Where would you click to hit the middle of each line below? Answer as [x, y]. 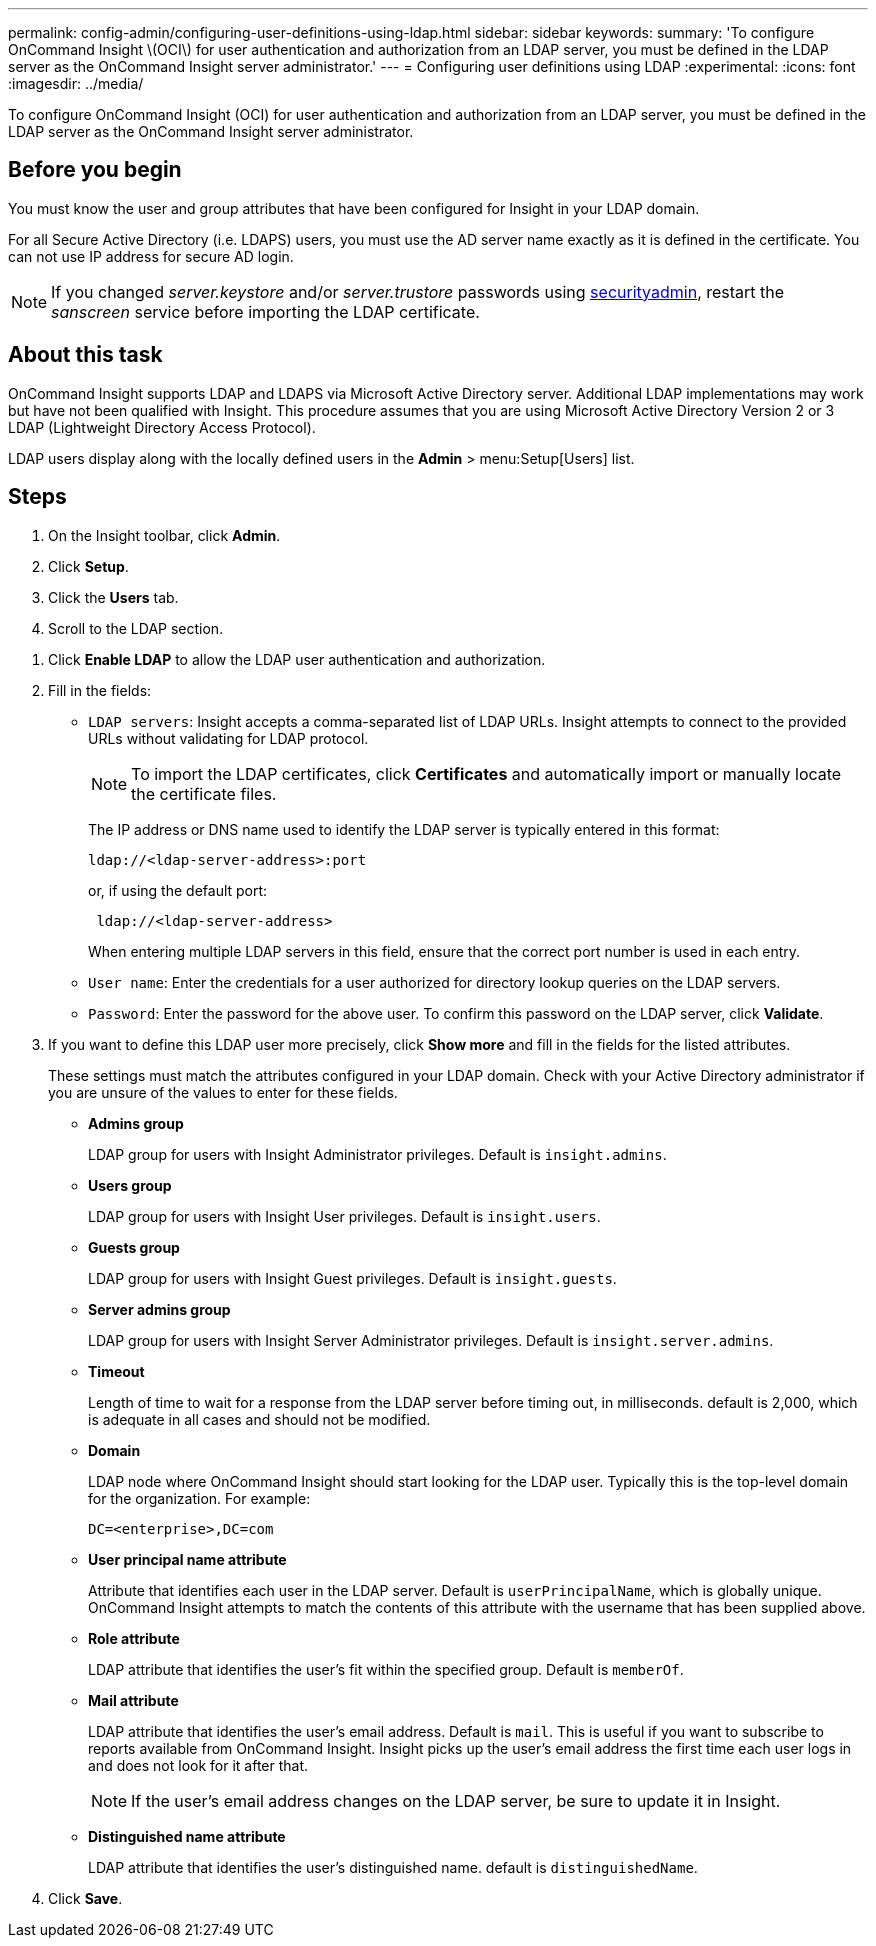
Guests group [134, 1247]
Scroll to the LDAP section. [136, 628]
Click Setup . [88, 566]
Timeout [116, 1371]
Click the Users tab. [113, 597]
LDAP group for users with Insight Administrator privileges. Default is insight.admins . [377, 1154]
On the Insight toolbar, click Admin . [164, 535]
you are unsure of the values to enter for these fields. [223, 1092]
